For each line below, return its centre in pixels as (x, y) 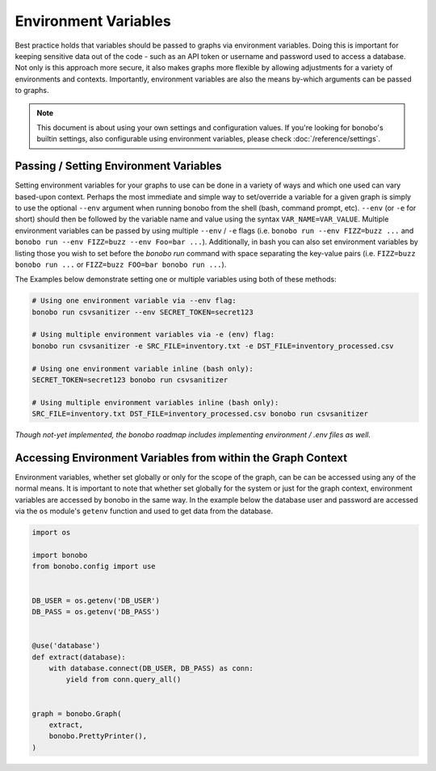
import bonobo (60, 555)
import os (51, 533)
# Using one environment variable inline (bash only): (143, 369)
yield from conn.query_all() (124, 680)
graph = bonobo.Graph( (77, 714)
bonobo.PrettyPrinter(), (98, 736)
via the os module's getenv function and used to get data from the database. (144, 511)
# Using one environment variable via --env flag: (134, 301)
